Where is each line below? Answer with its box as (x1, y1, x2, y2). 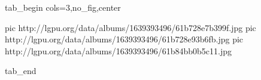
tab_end (5, 64, 37, 77)
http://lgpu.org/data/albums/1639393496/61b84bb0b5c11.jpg (5, 44, 232, 57)
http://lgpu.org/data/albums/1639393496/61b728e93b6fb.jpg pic (5, 33, 244, 45)
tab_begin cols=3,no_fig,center (5, 1, 121, 13)
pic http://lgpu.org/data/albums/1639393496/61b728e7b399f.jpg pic (5, 21, 256, 33)
